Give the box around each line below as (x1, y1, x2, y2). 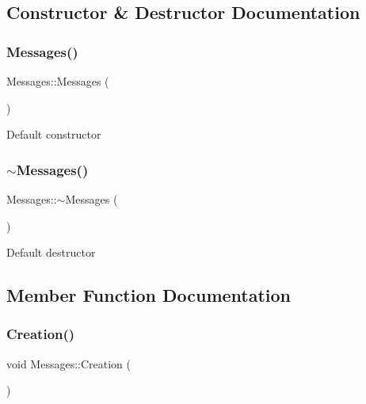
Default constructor (6, 126, 101, 143)
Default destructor (6, 244, 96, 261)
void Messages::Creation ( (6, 355, 131, 372)
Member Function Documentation (6, 283, 292, 307)
